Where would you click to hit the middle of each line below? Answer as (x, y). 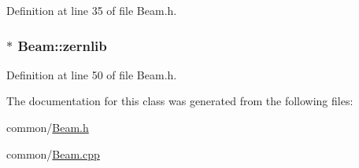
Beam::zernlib (62, 45)
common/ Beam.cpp (53, 153)
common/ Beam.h (48, 127)
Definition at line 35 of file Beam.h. (92, 10)
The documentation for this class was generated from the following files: (180, 101)
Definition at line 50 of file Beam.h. (92, 74)
